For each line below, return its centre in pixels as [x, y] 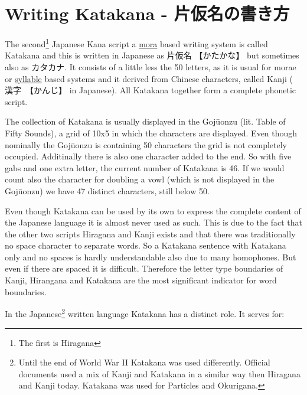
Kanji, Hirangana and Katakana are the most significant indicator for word [141, 280]
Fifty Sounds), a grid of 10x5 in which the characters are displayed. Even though [151, 133]
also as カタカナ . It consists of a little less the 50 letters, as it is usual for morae [151, 66]
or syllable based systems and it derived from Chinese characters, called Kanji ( [149, 78]
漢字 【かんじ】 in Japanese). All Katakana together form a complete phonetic [151, 90]
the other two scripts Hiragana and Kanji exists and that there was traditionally [150, 234]
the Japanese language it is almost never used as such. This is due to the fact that [154, 222]
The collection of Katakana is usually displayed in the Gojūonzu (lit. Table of [145, 121]
